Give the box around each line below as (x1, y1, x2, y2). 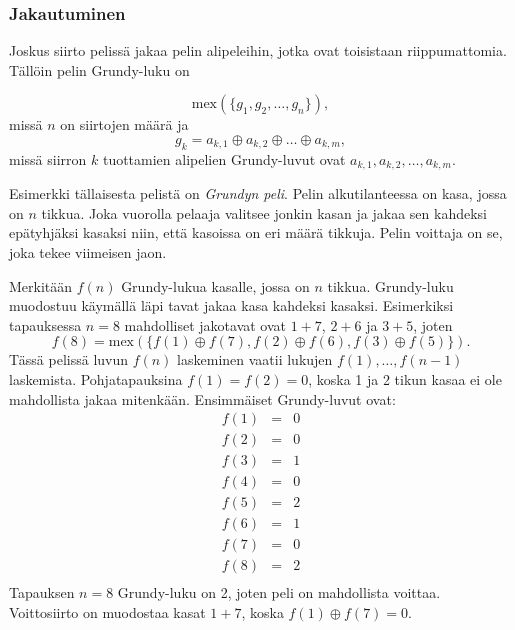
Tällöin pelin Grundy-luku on (9, 59, 190, 80)
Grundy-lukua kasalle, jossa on (121, 275, 310, 296)
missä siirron (9, 148, 87, 169)
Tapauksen (9, 582, 75, 603)
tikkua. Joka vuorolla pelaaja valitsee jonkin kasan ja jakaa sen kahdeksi (41, 202, 487, 223)
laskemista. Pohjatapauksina (9, 369, 183, 389)
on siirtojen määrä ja (60, 114, 189, 135)
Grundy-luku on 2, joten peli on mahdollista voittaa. (117, 582, 441, 603)
